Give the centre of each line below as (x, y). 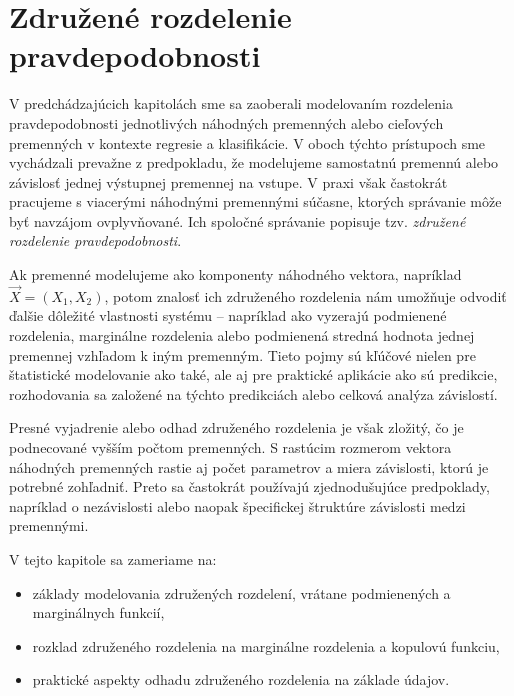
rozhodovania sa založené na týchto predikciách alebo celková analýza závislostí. (253, 393)
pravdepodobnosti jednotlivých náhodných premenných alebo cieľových (226, 122)
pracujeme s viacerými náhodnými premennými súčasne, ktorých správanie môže (255, 201)
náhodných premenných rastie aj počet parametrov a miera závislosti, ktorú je (249, 466)
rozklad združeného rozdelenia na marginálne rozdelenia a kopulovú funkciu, (266, 645)
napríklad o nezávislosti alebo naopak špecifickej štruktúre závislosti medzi (237, 505)
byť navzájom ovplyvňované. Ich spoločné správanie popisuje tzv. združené (237, 220)
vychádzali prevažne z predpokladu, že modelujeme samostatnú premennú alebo (254, 162)
